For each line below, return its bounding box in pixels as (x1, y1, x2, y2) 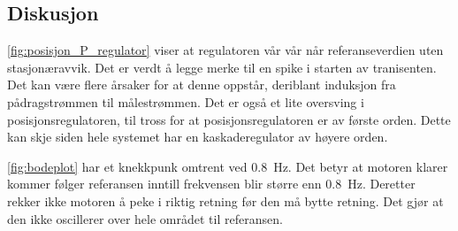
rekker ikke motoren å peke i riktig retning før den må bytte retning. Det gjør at (7, 191, 444, 210)
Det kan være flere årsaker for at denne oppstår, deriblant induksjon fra (7, 75, 396, 94)
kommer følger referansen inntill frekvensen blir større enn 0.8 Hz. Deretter (7, 174, 416, 193)
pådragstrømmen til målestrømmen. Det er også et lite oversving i (7, 92, 364, 111)
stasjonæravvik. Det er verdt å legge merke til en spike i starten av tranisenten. (7, 58, 437, 76)
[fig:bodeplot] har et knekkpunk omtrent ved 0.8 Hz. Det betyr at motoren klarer (7, 157, 448, 175)
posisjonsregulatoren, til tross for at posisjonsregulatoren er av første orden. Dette (7, 110, 451, 128)
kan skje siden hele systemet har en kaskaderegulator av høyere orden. (7, 127, 388, 146)
